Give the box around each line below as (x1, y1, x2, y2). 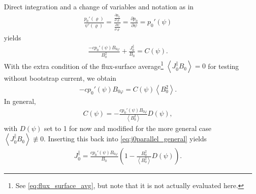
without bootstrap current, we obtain (4, 73, 117, 83)
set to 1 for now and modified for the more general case (44, 123, 212, 133)
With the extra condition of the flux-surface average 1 (4, 59, 164, 71)
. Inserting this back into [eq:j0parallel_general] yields (43, 133, 207, 144)
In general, (4, 96, 36, 106)
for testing (208, 61, 239, 71)
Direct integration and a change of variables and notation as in (4, 1, 194, 11)
